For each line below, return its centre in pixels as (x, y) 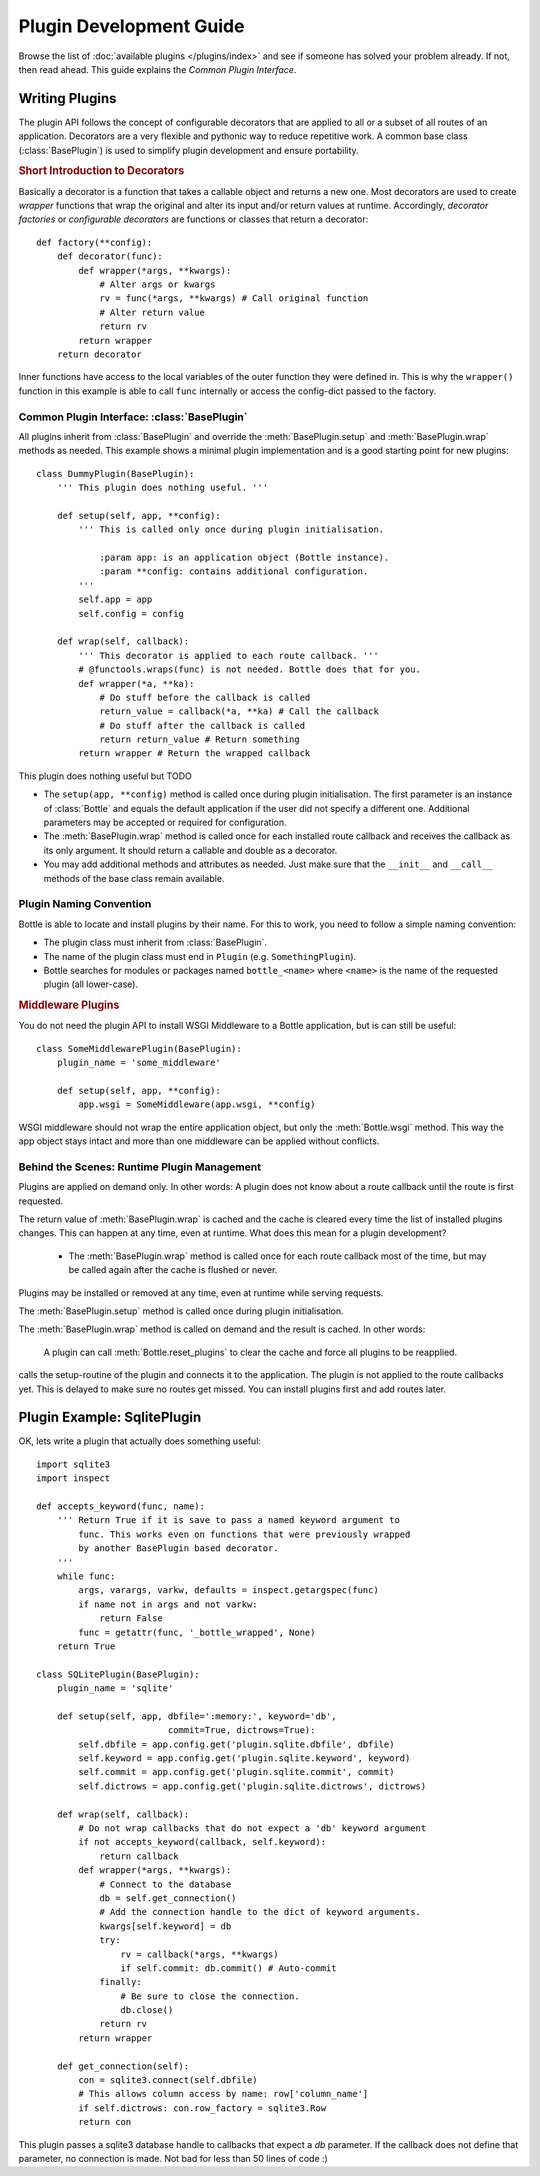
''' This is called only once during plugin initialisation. (231, 529)
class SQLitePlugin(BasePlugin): (118, 1674)
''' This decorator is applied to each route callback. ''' (228, 655)
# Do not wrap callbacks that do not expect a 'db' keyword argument (252, 1828)
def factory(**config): (94, 242)
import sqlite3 (73, 1464)
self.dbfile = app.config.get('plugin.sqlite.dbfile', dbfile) (236, 1744)
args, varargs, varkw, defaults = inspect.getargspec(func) (228, 1590)
